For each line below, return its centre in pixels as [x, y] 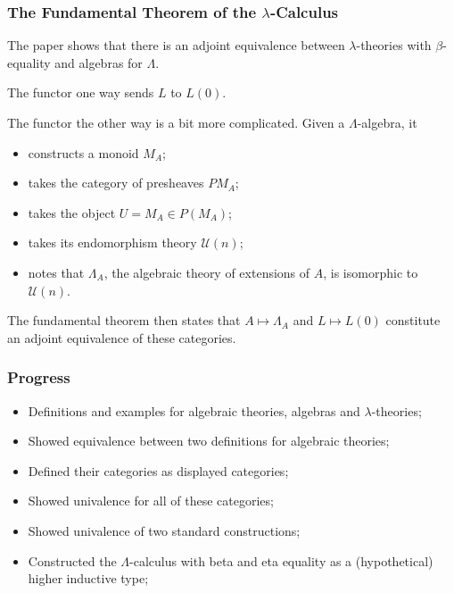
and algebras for [99, 62]
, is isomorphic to [371, 272]
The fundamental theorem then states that [124, 320]
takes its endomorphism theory [112, 242]
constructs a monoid [83, 152]
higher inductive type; [88, 578]
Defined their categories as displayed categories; [158, 470]
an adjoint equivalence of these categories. [122, 337]
